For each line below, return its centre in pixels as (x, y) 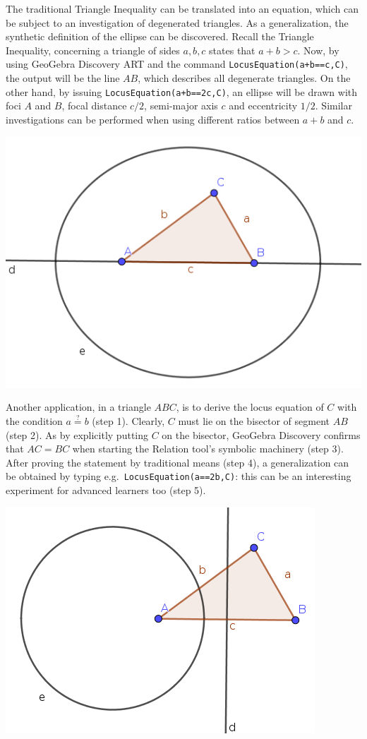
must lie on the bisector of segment (254, 420)
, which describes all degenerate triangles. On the (244, 78)
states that (232, 50)
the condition (34, 420)
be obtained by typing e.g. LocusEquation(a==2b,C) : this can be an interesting (179, 476)
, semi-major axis (181, 106)
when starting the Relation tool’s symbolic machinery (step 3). (208, 449)
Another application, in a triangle (78, 407)
